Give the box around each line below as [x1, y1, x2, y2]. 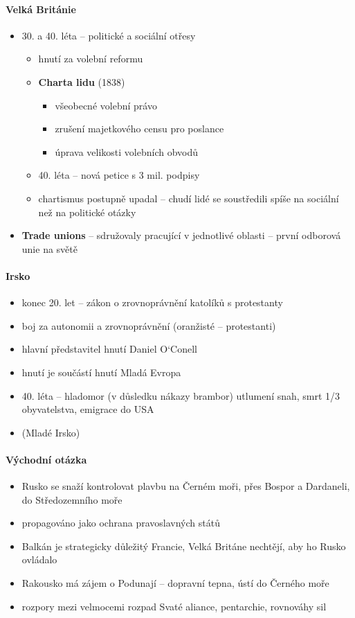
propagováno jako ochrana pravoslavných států [21, 515, 220, 530]
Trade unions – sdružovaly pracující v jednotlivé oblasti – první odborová [21, 228, 341, 242]
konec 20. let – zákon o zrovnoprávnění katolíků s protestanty [21, 295, 283, 310]
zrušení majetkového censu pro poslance [55, 121, 224, 136]
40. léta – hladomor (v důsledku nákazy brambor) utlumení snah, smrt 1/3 [21, 388, 340, 403]
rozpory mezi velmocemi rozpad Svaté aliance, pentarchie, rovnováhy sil [21, 599, 327, 613]
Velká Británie [6, 1, 76, 16]
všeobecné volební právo [55, 98, 157, 112]
